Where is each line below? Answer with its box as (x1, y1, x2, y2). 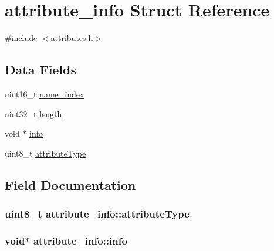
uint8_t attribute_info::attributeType (5, 206, 190, 221)
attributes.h (50, 32, 93, 44)
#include (5, 32, 38, 44)
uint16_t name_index (5, 87, 84, 100)
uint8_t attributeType (5, 147, 86, 159)
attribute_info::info (33, 233, 127, 247)
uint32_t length (5, 107, 62, 120)
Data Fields (5, 60, 77, 79)
